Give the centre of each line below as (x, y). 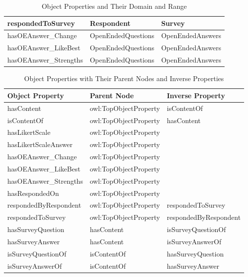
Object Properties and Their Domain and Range (114, 6)
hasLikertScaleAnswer (40, 144)
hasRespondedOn (33, 193)
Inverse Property (196, 95)
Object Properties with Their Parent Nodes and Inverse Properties (124, 78)
